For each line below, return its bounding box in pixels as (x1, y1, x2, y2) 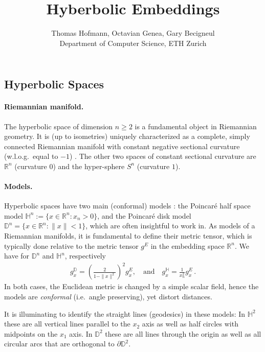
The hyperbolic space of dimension (4, 121, 113, 131)
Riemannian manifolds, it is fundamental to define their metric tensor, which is (4, 230, 252, 241)
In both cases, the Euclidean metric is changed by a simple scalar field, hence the (4, 281, 259, 292)
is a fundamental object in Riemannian (135, 121, 257, 131)
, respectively (64, 250, 106, 261)
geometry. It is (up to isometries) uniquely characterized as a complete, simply (4, 131, 250, 142)
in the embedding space (150, 240, 225, 251)
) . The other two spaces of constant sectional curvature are (69, 151, 256, 161)
